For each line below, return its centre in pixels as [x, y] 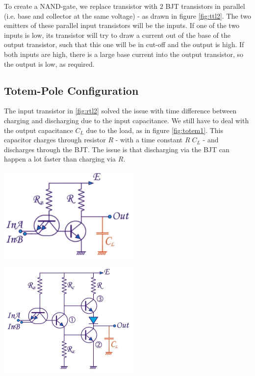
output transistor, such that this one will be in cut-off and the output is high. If [124, 44]
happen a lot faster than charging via [60, 159]
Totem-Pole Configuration [71, 90]
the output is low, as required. [49, 64]
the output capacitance [38, 130]
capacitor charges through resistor [55, 140]
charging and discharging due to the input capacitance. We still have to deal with [127, 120]
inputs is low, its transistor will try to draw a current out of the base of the [117, 35]
